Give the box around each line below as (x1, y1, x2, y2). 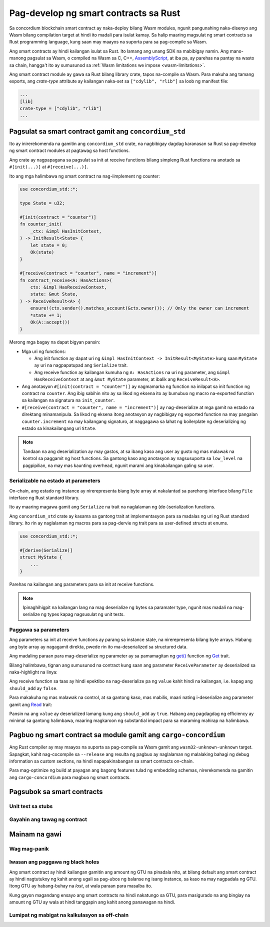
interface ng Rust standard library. (9, 495, 80, 501)
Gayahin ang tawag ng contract (9, 816, 87, 823)
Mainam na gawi (9, 830, 62, 838)
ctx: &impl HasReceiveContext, (30, 284, 107, 290)
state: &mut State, (30, 291, 78, 297)
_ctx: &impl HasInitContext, (30, 228, 102, 234)
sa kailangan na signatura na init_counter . (21, 397, 115, 403)
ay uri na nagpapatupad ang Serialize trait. (34, 362, 128, 368)
